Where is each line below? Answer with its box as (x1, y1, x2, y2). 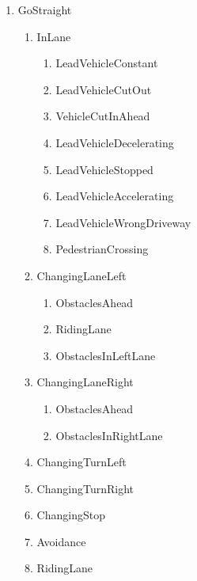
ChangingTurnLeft (36, 454, 127, 470)
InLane (36, 28, 71, 44)
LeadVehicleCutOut (55, 81, 152, 97)
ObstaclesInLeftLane (55, 347, 156, 363)
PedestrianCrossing (55, 241, 149, 257)
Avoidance (36, 533, 86, 549)
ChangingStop (36, 507, 105, 523)
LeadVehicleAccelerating (55, 188, 174, 204)
